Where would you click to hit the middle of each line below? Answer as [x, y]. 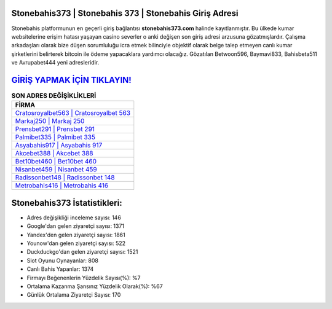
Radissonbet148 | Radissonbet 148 [65, 178]
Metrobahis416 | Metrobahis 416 [62, 186]
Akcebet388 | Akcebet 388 [54, 154]
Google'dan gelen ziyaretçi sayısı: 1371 [76, 226]
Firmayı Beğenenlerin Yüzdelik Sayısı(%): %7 [84, 278]
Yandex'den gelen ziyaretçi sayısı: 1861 [76, 235]
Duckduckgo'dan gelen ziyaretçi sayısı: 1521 [82, 252]
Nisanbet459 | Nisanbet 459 [56, 170]
